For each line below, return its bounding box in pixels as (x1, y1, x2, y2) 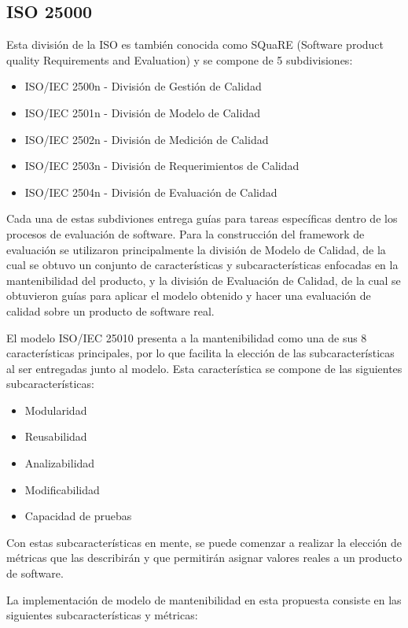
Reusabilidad (24, 428, 87, 445)
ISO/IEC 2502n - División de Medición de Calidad (24, 131, 269, 147)
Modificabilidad (24, 481, 100, 497)
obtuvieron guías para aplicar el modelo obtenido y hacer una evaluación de (6, 287, 371, 304)
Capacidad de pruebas (24, 508, 132, 524)
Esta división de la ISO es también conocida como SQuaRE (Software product (6, 36, 384, 53)
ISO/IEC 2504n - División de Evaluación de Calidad (24, 183, 278, 200)
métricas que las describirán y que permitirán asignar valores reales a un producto (6, 549, 402, 566)
